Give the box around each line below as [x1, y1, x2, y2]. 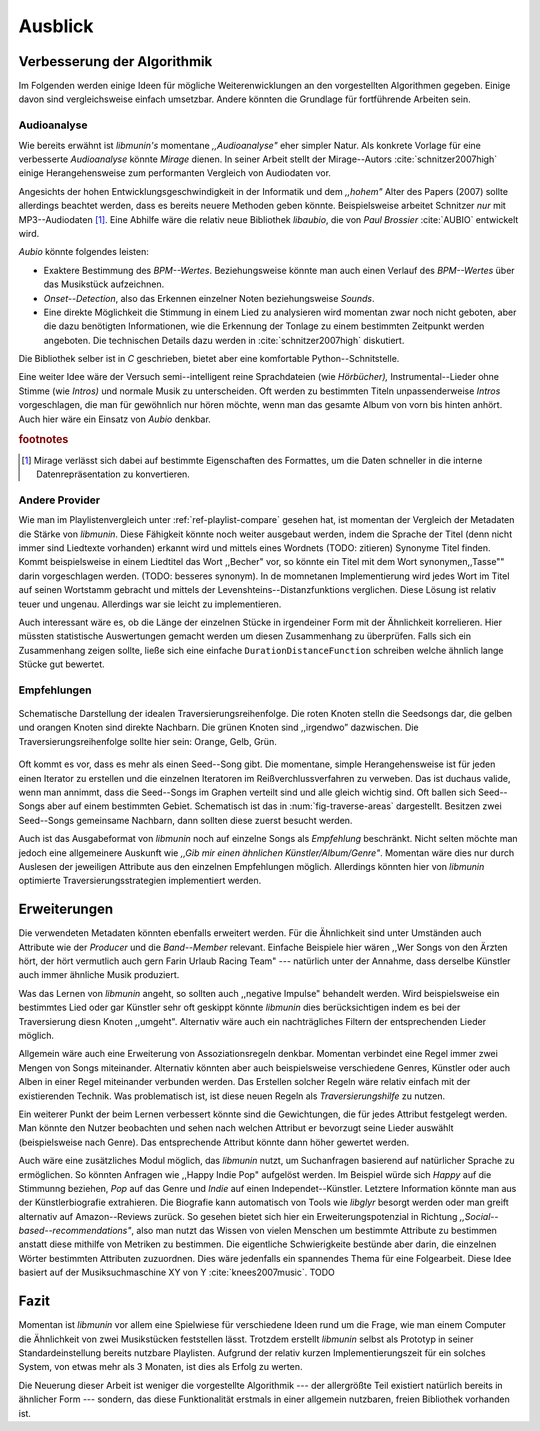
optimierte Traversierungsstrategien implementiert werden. [18, 875, 262, 887]
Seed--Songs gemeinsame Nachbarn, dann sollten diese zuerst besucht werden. [18, 814, 353, 826]
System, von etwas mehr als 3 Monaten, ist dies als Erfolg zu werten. [18, 1361, 303, 1373]
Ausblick [18, 15, 94, 37]
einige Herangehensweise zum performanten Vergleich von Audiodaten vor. [18, 167, 332, 179]
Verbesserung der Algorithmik [18, 53, 213, 70]
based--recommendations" [18, 1225, 132, 1237]
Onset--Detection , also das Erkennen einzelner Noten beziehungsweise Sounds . [43, 292, 375, 304]
